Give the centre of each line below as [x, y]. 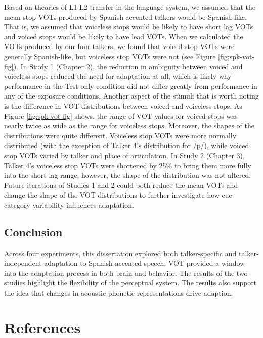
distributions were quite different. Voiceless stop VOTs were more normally [120, 135]
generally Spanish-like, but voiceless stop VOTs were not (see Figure [110, 56]
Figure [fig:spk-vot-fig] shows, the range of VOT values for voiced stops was [121, 115]
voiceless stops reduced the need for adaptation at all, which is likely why [118, 76]
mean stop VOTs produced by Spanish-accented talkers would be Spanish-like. [125, 16]
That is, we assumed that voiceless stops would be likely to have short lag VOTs [129, 27]
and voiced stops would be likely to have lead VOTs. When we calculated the [124, 36]
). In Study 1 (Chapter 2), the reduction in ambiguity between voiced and [128, 66]
